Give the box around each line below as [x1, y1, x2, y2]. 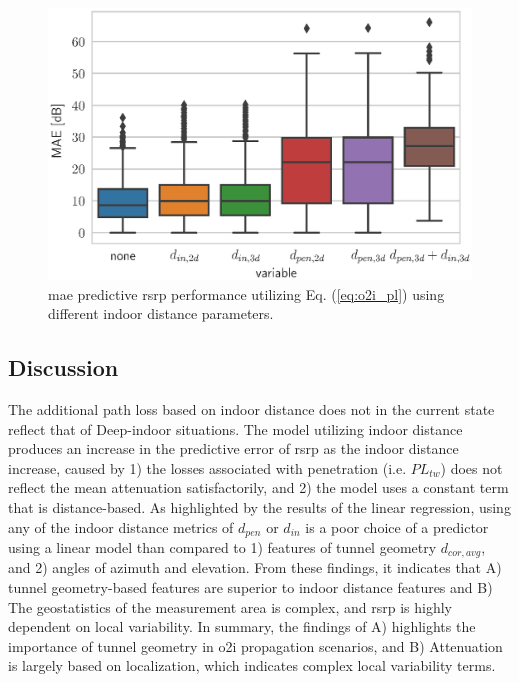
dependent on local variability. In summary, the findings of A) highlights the [8, 616, 476, 637]
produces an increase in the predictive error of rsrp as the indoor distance [8, 438, 459, 459]
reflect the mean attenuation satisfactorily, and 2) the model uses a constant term [8, 477, 509, 498]
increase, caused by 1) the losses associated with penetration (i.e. [8, 457, 407, 478]
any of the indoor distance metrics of [8, 516, 234, 537]
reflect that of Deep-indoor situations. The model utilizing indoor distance [8, 418, 463, 439]
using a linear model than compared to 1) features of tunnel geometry [8, 537, 437, 558]
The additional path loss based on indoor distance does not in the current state [8, 399, 495, 420]
